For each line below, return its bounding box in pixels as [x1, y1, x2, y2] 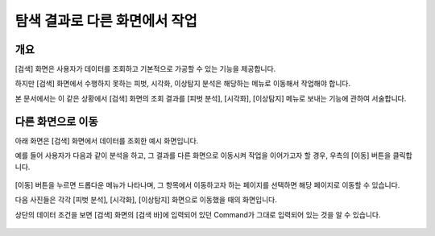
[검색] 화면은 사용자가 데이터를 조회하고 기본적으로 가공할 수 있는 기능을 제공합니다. [14, 64, 276, 74]
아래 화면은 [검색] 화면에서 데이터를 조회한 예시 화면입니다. [14, 135, 199, 145]
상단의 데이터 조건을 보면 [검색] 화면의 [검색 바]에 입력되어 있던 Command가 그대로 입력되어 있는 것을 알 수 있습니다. [14, 209, 381, 219]
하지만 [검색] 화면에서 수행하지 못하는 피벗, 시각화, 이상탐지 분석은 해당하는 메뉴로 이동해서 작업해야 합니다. [14, 79, 350, 89]
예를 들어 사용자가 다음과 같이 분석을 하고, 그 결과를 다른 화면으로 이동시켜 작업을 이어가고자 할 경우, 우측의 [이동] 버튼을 [14, 151, 391, 160]
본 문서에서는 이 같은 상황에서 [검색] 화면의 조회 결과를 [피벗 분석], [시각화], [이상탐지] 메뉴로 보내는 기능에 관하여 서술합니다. [14, 93, 407, 103]
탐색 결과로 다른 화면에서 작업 [14, 12, 197, 30]
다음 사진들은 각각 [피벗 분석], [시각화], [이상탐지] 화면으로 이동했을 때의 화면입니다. [14, 195, 278, 205]
